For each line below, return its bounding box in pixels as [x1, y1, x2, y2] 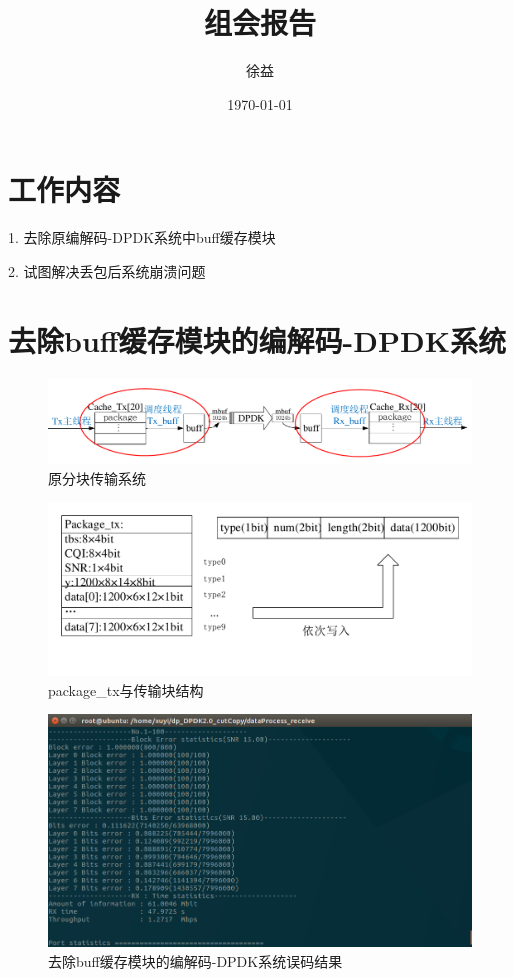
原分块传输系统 [48, 467, 146, 488]
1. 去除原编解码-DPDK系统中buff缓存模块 [8, 227, 276, 248]
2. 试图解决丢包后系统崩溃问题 [8, 260, 206, 281]
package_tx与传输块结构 [48, 679, 204, 700]
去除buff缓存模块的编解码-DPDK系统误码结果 [48, 950, 343, 971]
